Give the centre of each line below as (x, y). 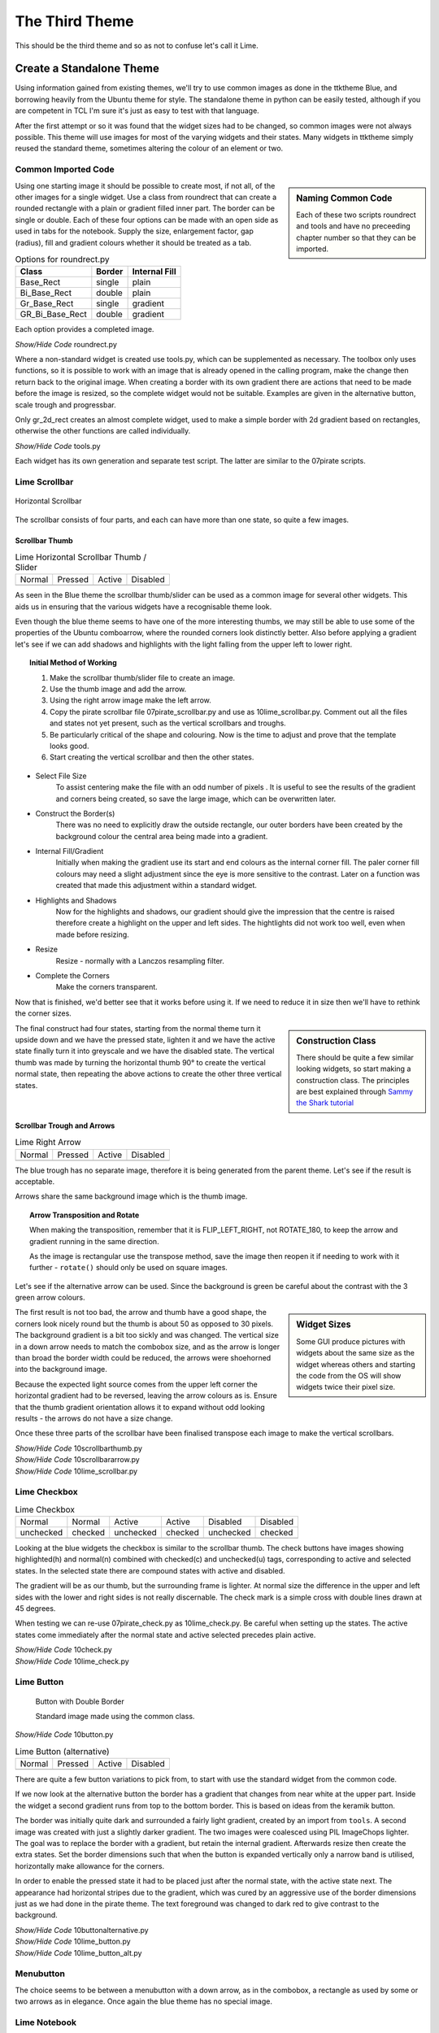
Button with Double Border (80, 1701)
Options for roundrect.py (62, 259)
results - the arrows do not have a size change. (94, 1418)
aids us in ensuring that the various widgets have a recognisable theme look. (143, 607)
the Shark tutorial (325, 1103)
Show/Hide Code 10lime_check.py (72, 1661)
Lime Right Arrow (48, 1143)
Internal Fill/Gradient (70, 851)
